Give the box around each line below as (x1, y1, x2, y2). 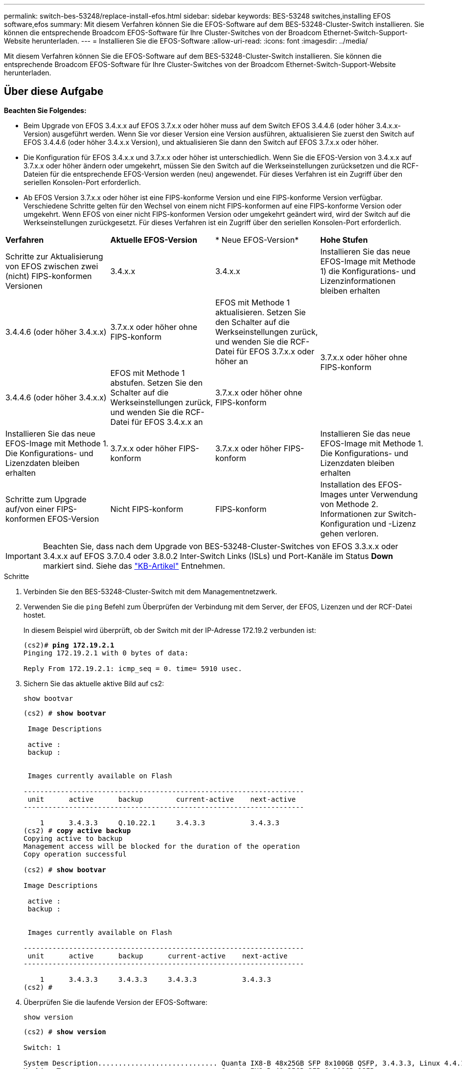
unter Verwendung (349, 489, 418, 499)
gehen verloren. (320, 528, 379, 538)
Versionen (5, 280, 43, 291)
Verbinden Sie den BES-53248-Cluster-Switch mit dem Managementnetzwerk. (23, 587, 277, 596)
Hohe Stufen (320, 234, 368, 245)
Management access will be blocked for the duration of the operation (23, 842, 300, 850)
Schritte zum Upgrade (5, 494, 87, 504)
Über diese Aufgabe (4, 85, 104, 98)
